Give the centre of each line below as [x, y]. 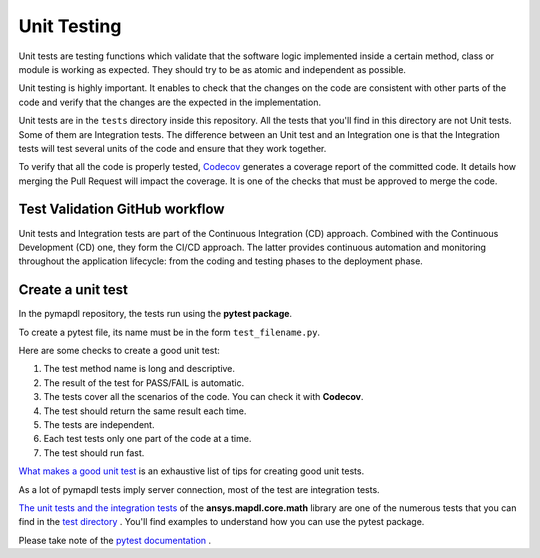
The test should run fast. [94, 452]
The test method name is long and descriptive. [139, 369]
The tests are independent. [99, 424]
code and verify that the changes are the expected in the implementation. [170, 102]
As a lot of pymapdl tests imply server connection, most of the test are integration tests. [199, 489]
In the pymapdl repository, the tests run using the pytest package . [155, 314]
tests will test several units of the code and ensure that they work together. [172, 148]
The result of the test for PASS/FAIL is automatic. [144, 382]
